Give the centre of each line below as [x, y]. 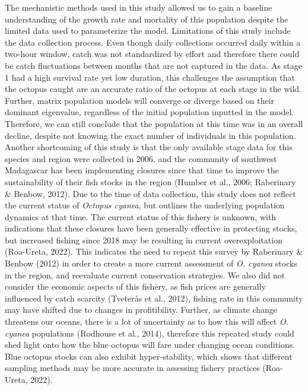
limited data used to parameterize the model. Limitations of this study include [148, 31]
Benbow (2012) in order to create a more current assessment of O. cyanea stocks [151, 263]
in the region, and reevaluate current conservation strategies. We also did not [145, 275]
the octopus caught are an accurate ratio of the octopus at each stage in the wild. [153, 89]
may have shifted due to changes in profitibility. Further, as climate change [141, 310]
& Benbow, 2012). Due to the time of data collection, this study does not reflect [150, 193]
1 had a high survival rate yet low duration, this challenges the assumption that [150, 77]
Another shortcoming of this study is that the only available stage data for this [149, 147]
